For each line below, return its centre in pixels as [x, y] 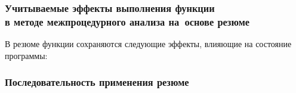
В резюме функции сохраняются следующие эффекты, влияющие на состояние [148, 44]
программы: [26, 55]
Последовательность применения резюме [97, 82]
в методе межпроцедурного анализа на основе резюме [127, 21]
